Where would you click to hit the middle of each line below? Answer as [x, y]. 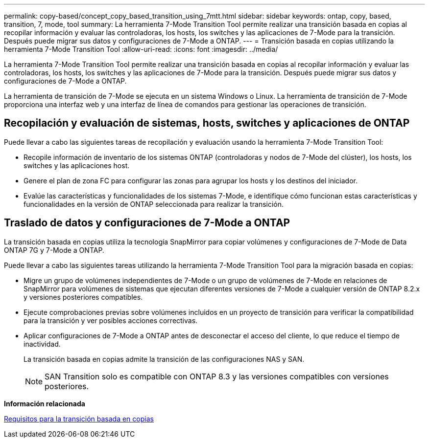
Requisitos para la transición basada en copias [79, 419]
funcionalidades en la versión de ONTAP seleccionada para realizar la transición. [154, 204]
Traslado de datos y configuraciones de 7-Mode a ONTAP [147, 223]
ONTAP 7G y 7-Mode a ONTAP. [54, 250]
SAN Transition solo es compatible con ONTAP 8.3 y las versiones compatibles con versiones [217, 376]
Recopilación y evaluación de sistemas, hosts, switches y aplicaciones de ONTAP [207, 123]
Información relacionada [45, 403]
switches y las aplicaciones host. [77, 165]
